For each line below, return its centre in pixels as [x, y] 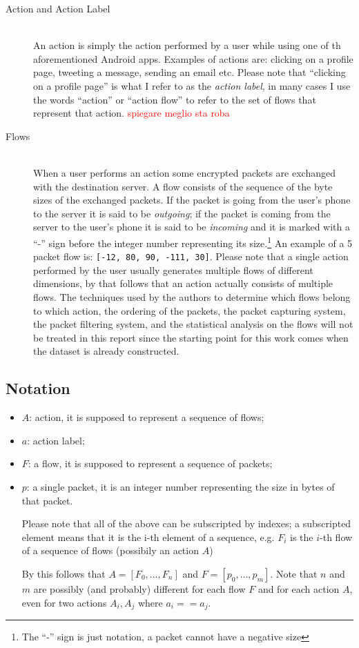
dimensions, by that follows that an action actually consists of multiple [183, 283]
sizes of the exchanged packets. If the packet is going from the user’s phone [192, 200]
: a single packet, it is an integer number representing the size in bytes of [181, 486]
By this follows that [64, 573]
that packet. [47, 500]
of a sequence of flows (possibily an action [110, 550]
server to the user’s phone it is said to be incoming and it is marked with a [192, 227]
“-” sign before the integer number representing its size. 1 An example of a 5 [193, 242]
